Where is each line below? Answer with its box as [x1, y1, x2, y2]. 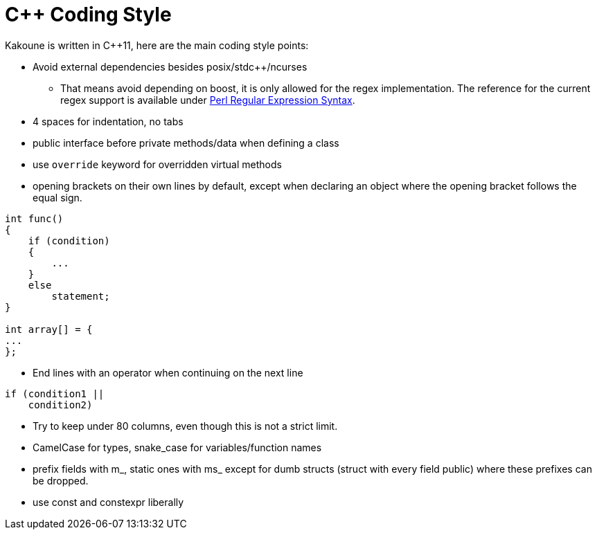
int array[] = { [5, 323, 93, 335]
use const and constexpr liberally [33, 496, 184, 508]
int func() [5, 212, 64, 224]
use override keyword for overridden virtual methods [33, 158, 282, 170]
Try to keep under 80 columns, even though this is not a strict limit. [33, 419, 338, 432]
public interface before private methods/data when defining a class [33, 136, 339, 149]
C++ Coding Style [5, 3, 172, 26]
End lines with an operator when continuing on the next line [33, 366, 303, 379]
